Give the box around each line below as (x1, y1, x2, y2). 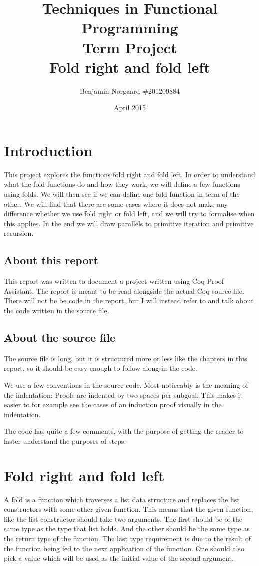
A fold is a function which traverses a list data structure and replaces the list (4, 494, 240, 504)
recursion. (4, 228, 34, 238)
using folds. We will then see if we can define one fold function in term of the (4, 189, 240, 199)
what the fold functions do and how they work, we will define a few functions (4, 179, 240, 189)
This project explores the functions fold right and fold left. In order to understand (4, 169, 255, 179)
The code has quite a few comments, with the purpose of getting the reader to (4, 426, 244, 436)
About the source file (4, 329, 116, 345)
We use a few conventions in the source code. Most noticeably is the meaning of (4, 379, 248, 390)
